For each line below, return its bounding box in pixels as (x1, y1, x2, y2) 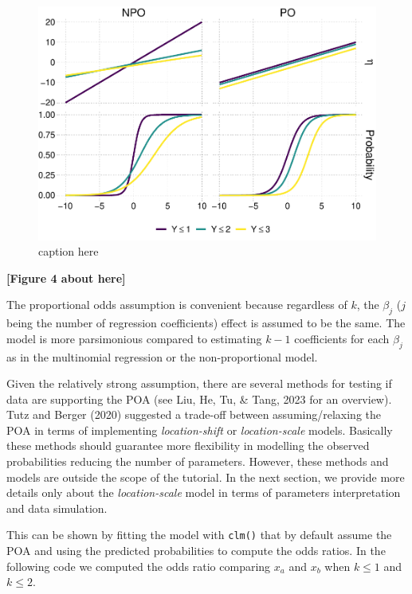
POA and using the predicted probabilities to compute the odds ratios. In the (6, 542, 386, 559)
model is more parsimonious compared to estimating (6, 330, 262, 346)
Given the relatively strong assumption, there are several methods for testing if (6, 375, 392, 392)
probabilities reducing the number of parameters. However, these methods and (6, 453, 389, 470)
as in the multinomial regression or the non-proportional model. (6, 348, 318, 365)
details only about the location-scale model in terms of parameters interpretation (6, 484, 401, 501)
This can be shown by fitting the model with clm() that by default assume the (6, 526, 392, 543)
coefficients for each (294, 330, 390, 346)
